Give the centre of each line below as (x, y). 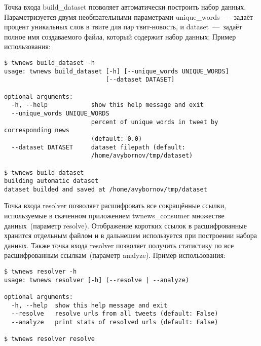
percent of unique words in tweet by (155, 122)
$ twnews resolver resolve (49, 339)
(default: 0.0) (117, 139)
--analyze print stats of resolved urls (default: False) (115, 322)
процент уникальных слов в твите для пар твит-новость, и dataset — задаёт (123, 27)
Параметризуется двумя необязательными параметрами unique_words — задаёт (128, 16)
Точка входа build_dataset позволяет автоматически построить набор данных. (125, 7)
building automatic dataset (51, 181)
